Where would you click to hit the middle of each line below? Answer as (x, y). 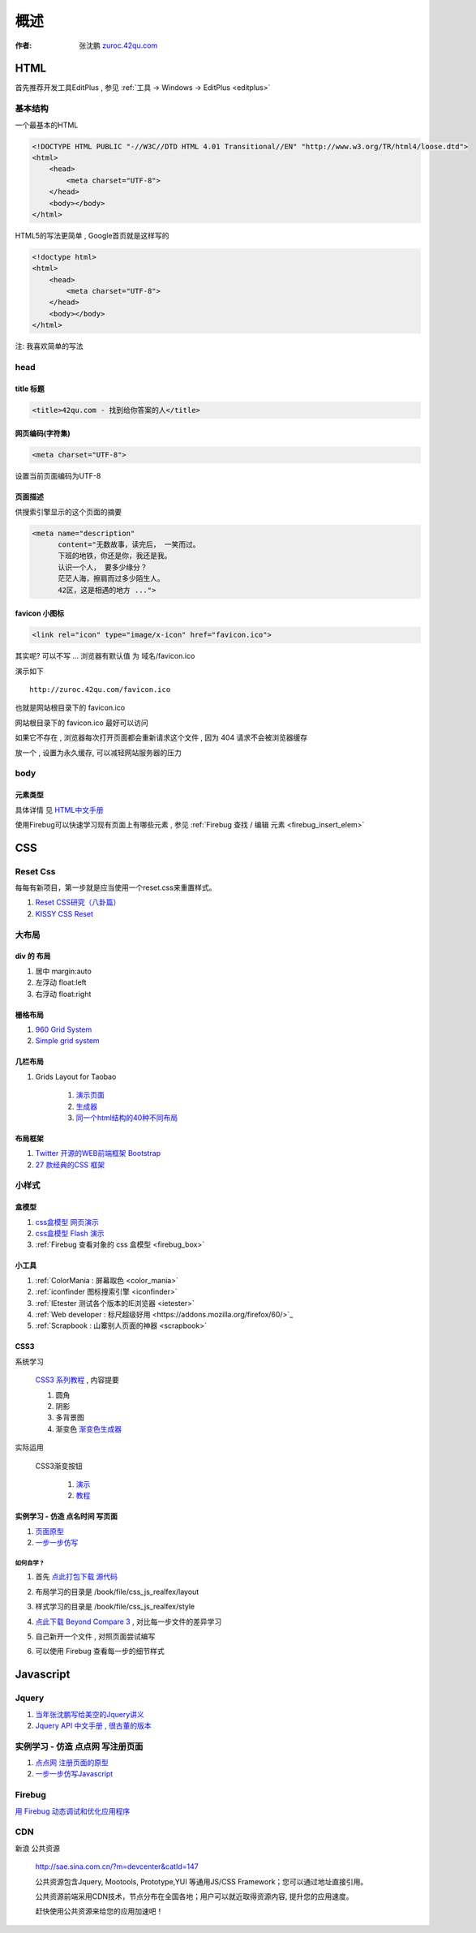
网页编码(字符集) (43, 433)
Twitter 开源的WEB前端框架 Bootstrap (98, 1153)
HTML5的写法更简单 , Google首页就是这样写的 (92, 235)
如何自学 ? (29, 1563)
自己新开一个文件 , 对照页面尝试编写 (95, 1637)
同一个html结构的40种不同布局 (127, 1117)
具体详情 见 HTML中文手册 (59, 810)
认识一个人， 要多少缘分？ (103, 567)
